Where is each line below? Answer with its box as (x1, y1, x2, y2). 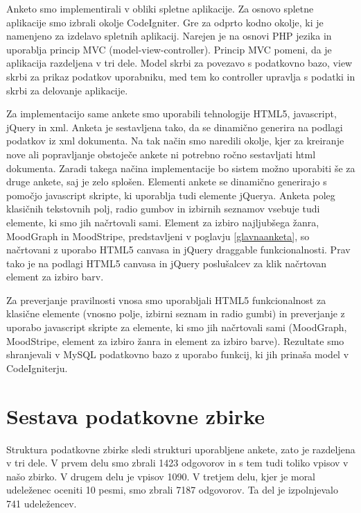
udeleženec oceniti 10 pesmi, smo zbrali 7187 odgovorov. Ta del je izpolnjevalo (6, 482, 338, 497)
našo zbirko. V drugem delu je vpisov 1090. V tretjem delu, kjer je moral (6, 469, 316, 483)
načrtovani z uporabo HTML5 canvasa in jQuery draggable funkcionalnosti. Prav (6, 242, 351, 257)
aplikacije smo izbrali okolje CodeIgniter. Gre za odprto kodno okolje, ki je (6, 15, 324, 29)
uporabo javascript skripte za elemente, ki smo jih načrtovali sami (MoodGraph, (6, 320, 347, 335)
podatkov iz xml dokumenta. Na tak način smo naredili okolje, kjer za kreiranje (6, 133, 344, 148)
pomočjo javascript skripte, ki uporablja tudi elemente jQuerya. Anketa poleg (6, 187, 335, 202)
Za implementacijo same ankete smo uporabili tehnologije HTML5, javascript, (6, 106, 337, 121)
